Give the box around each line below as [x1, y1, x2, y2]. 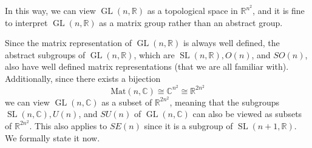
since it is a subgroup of [144, 119, 233, 132]
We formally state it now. [5, 131, 100, 144]
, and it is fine [253, 4, 305, 17]
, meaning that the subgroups [169, 95, 280, 108]
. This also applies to [29, 119, 107, 132]
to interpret [5, 16, 48, 29]
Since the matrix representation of [5, 36, 132, 49]
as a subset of [101, 95, 152, 108]
